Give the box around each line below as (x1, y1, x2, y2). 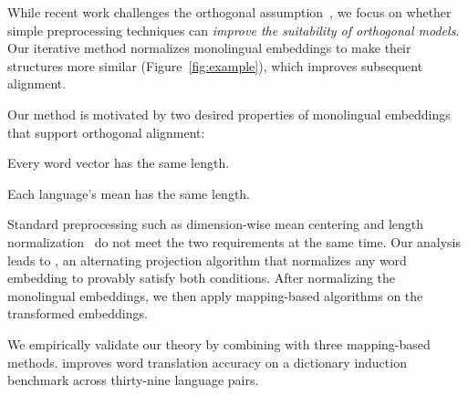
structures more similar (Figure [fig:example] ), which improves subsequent (7, 56, 423, 75)
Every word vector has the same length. (7, 153, 230, 172)
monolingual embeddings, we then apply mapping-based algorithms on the (7, 286, 423, 305)
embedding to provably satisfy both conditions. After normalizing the (7, 268, 396, 287)
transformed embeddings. (7, 304, 148, 323)
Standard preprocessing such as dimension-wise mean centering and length (7, 214, 424, 234)
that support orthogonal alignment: (7, 122, 205, 141)
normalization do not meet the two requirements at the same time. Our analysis (7, 232, 462, 251)
